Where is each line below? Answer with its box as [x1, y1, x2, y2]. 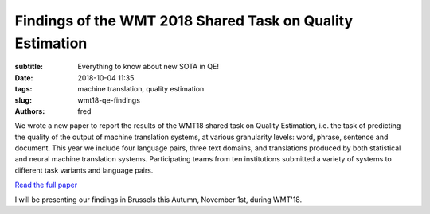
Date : [14, 72, 33, 83]
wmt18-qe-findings [77, 95, 141, 105]
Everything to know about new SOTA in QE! [77, 62, 219, 72]
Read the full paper [14, 180, 78, 190]
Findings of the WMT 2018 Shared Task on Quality [14, 12, 354, 29]
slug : [14, 95, 32, 105]
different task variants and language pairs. [14, 165, 154, 175]
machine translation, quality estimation [77, 84, 205, 94]
